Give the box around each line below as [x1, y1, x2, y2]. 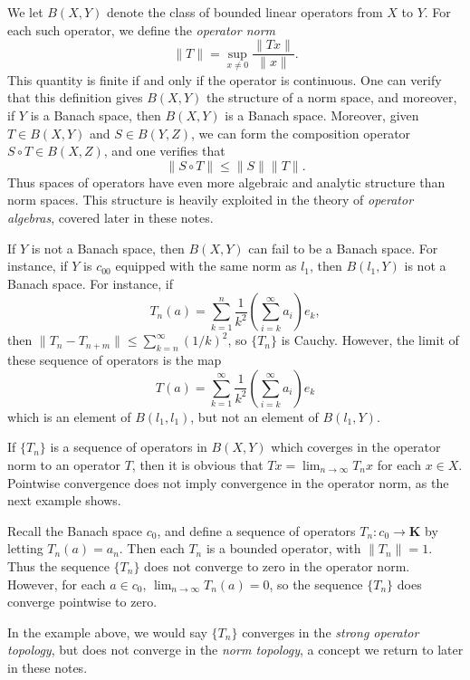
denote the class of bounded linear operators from [107, 3, 383, 21]
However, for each [7, 574, 106, 593]
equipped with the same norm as [115, 256, 297, 275]
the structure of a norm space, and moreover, [206, 88, 457, 107]
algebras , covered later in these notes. [7, 208, 214, 227]
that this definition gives [7, 88, 143, 107]
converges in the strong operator [242, 622, 419, 641]
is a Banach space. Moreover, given [225, 106, 419, 125]
